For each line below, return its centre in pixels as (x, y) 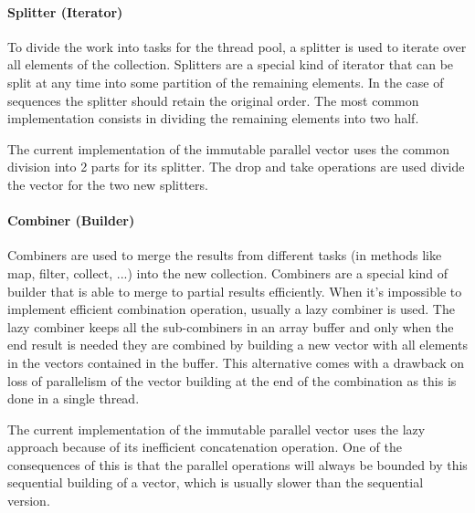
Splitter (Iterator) (65, 11)
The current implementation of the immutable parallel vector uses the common (229, 148)
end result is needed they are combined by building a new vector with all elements (237, 345)
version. (29, 501)
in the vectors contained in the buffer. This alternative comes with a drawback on (236, 362)
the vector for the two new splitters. (108, 184)
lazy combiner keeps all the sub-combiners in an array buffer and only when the (231, 326)
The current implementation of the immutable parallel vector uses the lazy (216, 429)
